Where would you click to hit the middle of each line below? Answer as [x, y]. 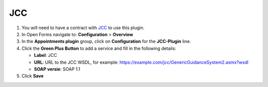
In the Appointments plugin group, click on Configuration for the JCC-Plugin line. [106, 42]
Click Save [33, 76]
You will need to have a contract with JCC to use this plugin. [83, 28]
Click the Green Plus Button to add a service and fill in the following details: [99, 48]
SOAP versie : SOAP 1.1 [57, 69]
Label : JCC [45, 55]
